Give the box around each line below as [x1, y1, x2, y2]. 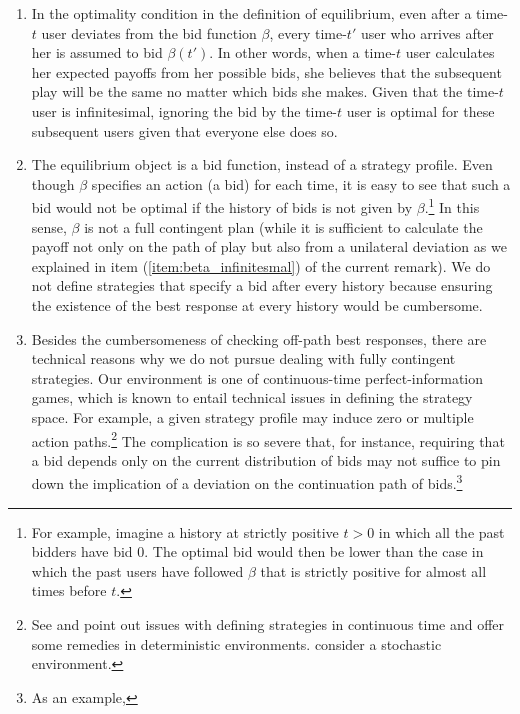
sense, [31, 216, 67, 237]
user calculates [405, 42, 495, 63]
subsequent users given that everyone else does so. [31, 120, 338, 141]
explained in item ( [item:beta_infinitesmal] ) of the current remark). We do [31, 255, 491, 276]
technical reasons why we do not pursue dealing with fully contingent [31, 348, 456, 369]
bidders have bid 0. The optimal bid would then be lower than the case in [31, 541, 484, 562]
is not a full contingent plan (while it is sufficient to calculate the [84, 216, 483, 237]
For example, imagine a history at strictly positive [31, 521, 339, 542]
